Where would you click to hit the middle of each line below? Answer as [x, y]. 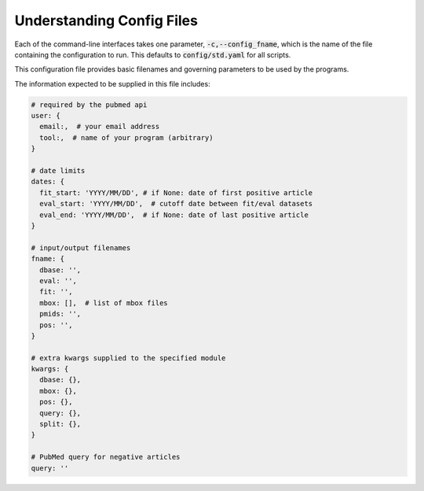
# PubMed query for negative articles [106, 457]
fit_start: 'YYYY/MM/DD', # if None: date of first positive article [176, 192]
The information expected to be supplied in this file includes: [113, 83]
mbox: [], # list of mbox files [104, 303]
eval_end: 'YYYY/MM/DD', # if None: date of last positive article [174, 215]
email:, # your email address [100, 127]
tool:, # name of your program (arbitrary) [126, 137]
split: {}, [60, 424]
